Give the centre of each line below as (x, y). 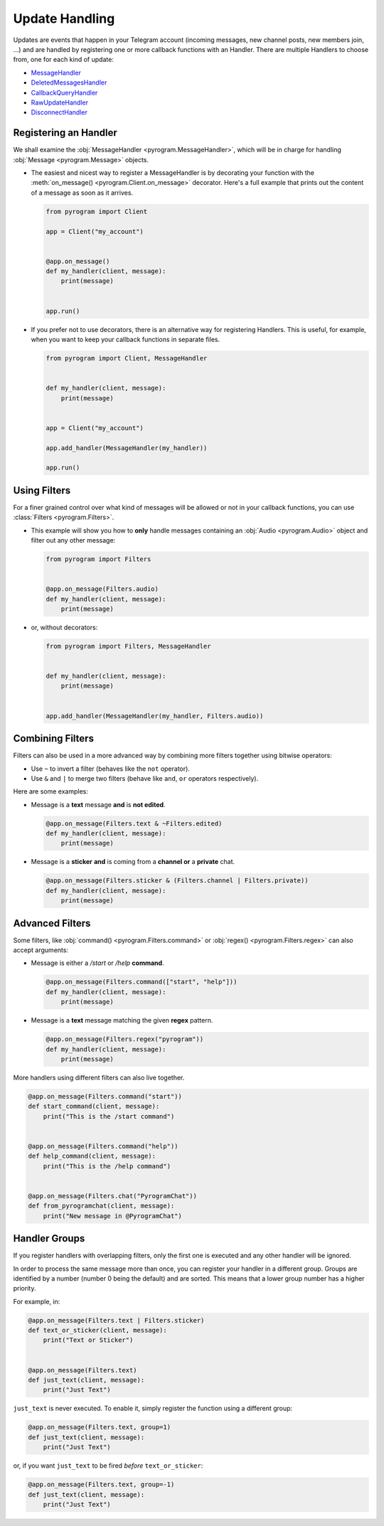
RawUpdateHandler (60, 102)
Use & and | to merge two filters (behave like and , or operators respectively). (145, 778)
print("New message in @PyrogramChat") (113, 1216)
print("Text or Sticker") (88, 1340)
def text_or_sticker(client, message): (97, 1330)
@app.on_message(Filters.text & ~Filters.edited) (134, 823)
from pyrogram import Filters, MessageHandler (128, 646)
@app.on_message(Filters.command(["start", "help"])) (142, 982)
